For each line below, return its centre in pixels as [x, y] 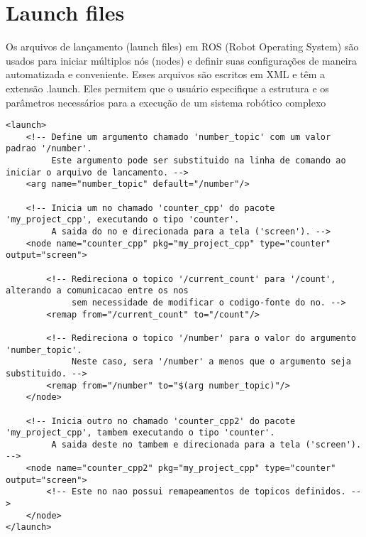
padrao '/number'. [49, 149]
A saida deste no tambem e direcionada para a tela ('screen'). [206, 444]
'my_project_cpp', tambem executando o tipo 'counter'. [140, 433]
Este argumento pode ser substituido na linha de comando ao [199, 161]
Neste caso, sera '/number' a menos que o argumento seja [211, 362]
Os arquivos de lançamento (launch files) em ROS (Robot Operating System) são [182, 47]
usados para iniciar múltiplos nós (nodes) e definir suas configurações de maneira [182, 60]
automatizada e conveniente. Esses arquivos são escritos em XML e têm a [166, 74]
